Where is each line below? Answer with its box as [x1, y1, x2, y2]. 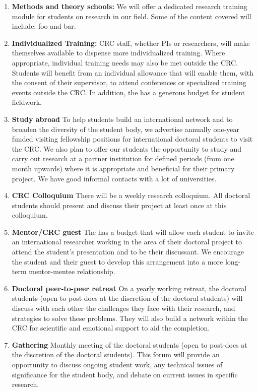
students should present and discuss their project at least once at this [12, 200, 227, 210]
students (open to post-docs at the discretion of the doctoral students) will [12, 293, 243, 303]
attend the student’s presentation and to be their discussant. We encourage [12, 246, 244, 257]
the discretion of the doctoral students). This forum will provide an [12, 349, 220, 360]
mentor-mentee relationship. [29, 266, 115, 277]
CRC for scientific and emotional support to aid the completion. [12, 322, 210, 333]
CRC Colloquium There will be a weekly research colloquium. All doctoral [12, 190, 250, 201]
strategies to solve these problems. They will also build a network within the [12, 312, 248, 323]
